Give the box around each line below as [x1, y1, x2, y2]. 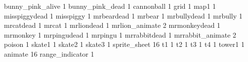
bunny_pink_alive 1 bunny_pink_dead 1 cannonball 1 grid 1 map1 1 [4, 1, 216, 11]
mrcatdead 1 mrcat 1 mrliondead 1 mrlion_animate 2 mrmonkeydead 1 [4, 20, 221, 30]
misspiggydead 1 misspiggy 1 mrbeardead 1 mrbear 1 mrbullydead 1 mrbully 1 [4, 10, 243, 21]
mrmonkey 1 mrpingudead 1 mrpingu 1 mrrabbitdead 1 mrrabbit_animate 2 [4, 29, 237, 40]
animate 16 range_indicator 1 [4, 48, 94, 59]
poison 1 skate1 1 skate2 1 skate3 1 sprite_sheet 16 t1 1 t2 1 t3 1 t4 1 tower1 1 [4, 39, 245, 49]
